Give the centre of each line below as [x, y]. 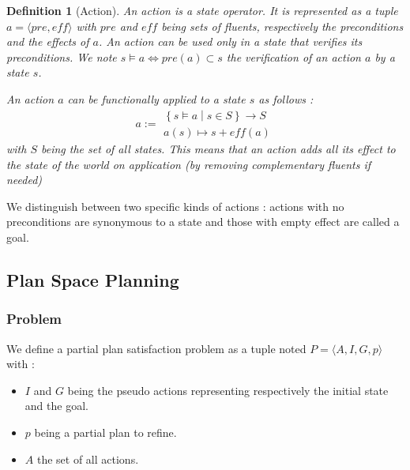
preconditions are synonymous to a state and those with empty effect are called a [203, 222]
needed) [24, 180]
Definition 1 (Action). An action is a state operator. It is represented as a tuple [202, 10]
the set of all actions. [88, 459]
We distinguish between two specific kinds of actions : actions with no [175, 206]
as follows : [286, 98]
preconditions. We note [62, 56]
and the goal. [56, 406]
